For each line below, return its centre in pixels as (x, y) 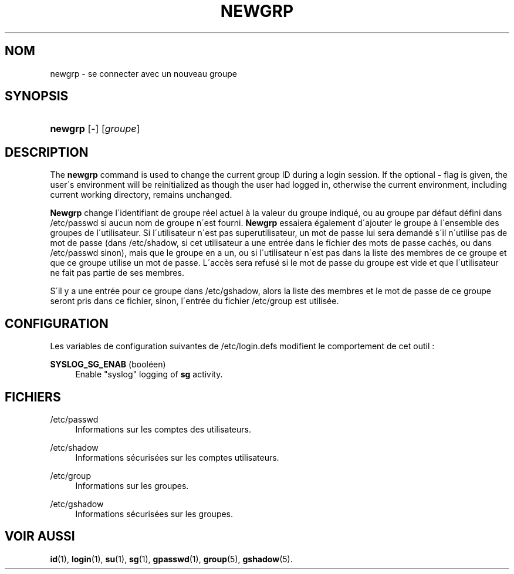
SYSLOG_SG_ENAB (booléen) (108, 364)
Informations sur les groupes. (132, 485)
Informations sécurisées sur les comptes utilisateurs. (177, 457)
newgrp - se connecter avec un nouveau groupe (143, 73)
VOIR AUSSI (40, 536)
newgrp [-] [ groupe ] (95, 129)
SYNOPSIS (37, 96)
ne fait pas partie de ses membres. (117, 273)
